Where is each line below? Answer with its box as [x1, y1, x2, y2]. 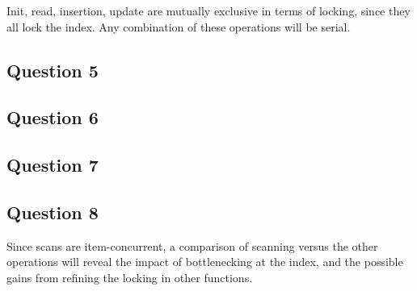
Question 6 [6, 105, 99, 130]
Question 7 [6, 152, 99, 177]
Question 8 [6, 199, 99, 224]
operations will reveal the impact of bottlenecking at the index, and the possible [6, 253, 403, 270]
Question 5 [6, 57, 99, 82]
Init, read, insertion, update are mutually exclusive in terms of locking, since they [6, 2, 411, 19]
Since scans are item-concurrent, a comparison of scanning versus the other [6, 237, 378, 254]
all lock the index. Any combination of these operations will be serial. [6, 18, 351, 35]
